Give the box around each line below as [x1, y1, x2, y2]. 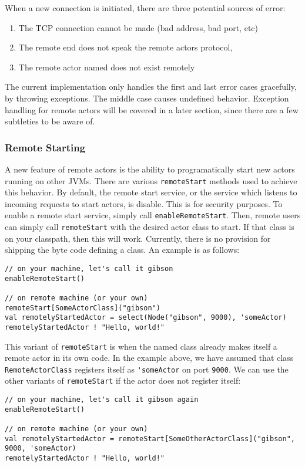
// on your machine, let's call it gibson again [5, 395, 199, 404]
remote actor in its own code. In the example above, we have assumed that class [5, 351, 294, 364]
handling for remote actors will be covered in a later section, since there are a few [5, 103, 299, 116]
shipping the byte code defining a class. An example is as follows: [5, 243, 240, 256]
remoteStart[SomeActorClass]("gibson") [5, 303, 160, 312]
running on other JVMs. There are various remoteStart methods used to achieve [5, 174, 297, 187]
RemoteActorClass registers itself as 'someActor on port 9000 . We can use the [5, 363, 289, 375]
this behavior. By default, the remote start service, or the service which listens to [5, 186, 297, 198]
